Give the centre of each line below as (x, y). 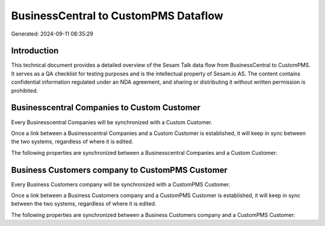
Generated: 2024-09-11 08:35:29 (52, 34)
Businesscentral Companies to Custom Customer (106, 108)
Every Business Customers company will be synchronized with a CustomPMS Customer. (121, 184)
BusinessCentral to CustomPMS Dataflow (117, 16)
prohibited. (25, 90)
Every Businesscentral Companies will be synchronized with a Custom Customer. (112, 122)
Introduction (35, 51)
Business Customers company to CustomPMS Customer (119, 170)
